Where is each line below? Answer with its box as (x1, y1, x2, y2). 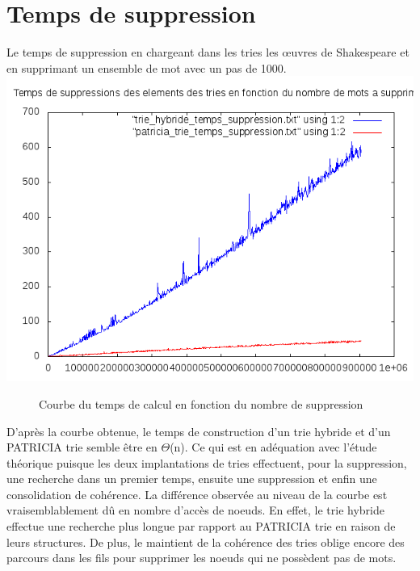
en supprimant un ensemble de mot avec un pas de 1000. (6, 59, 287, 76)
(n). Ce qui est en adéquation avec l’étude (170, 439, 377, 456)
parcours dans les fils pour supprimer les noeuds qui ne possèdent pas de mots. (6, 549, 397, 566)
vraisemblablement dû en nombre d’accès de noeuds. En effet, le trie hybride (6, 502, 385, 519)
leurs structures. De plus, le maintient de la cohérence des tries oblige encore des (6, 533, 405, 550)
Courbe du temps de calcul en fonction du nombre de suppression (39, 395, 363, 412)
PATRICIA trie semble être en (6, 439, 157, 456)
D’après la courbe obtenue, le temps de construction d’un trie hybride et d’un (6, 422, 391, 439)
